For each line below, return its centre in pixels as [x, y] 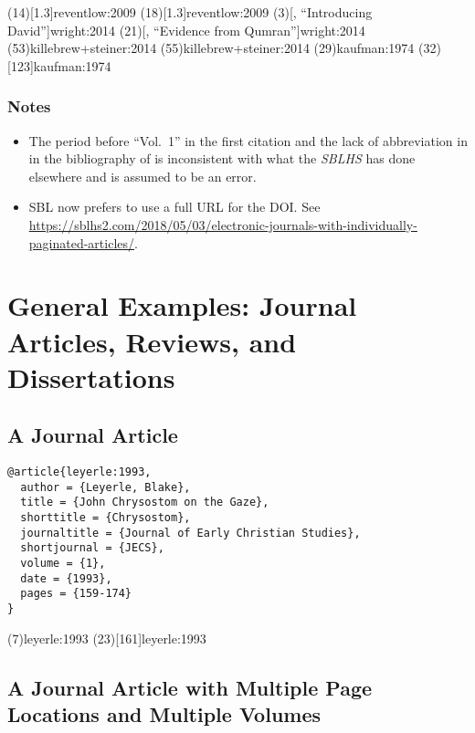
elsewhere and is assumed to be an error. [142, 176]
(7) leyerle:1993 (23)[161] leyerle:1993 [107, 638]
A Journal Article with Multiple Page [190, 687]
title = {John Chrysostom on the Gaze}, [145, 503]
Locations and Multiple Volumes [164, 714]
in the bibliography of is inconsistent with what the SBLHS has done [222, 158]
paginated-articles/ [82, 242]
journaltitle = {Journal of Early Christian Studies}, [190, 533]
